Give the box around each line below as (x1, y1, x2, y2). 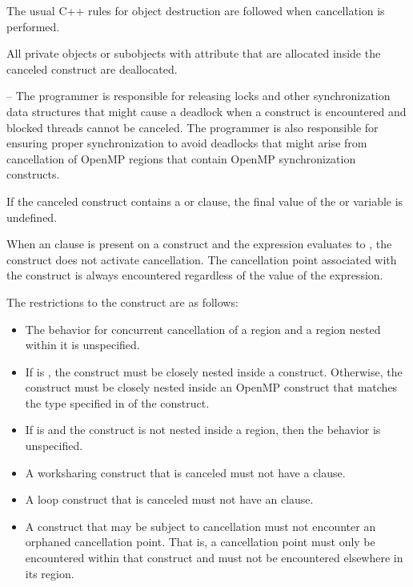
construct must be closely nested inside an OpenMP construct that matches (25, 379, 398, 396)
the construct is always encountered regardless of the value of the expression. (6, 267, 383, 283)
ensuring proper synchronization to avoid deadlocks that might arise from (6, 135, 367, 151)
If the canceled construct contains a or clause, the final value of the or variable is (6, 192, 403, 209)
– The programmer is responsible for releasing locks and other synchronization (6, 87, 391, 104)
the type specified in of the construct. (25, 394, 210, 411)
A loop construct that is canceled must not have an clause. (25, 491, 314, 508)
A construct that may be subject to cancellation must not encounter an (25, 517, 376, 534)
